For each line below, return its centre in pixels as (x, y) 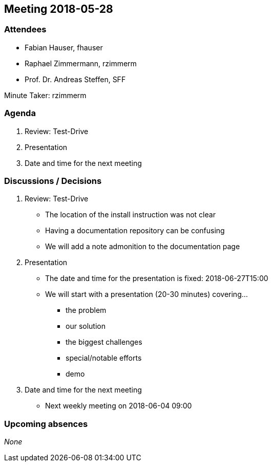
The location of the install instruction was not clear (130, 215)
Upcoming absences (46, 424)
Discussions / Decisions (53, 181)
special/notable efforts (104, 358)
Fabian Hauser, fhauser (64, 47)
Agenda (20, 113)
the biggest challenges (104, 342)
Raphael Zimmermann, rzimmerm (81, 63)
